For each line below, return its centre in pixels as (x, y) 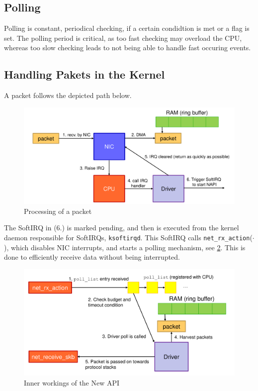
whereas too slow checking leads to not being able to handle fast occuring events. (128, 48)
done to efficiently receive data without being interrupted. (92, 257)
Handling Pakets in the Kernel (85, 74)
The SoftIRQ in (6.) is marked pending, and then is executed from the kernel (122, 228)
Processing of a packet (58, 211)
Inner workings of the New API (72, 382)
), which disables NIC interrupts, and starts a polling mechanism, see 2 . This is (125, 247)
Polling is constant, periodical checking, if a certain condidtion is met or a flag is (127, 28)
